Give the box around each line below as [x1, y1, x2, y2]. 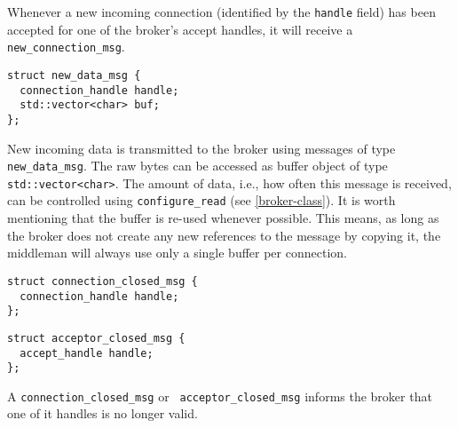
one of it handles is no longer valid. [7, 404, 198, 423]
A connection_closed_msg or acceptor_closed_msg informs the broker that [7, 386, 432, 405]
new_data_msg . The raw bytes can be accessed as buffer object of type [7, 156, 388, 175]
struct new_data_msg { [7, 68, 141, 82]
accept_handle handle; [20, 346, 154, 360]
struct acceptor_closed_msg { [7, 331, 186, 345]
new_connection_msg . [7, 37, 125, 56]
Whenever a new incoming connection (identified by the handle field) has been [7, 3, 436, 20]
